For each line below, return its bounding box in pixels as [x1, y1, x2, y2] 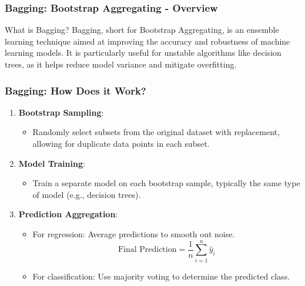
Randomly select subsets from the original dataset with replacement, [32, 126, 280, 138]
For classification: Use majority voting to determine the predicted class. [32, 270, 290, 282]
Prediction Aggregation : [18, 208, 118, 220]
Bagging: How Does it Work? [5, 83, 146, 97]
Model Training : [18, 157, 85, 169]
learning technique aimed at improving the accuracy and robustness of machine [5, 35, 290, 47]
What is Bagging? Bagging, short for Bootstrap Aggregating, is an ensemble [5, 23, 279, 36]
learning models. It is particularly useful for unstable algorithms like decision [5, 46, 281, 59]
